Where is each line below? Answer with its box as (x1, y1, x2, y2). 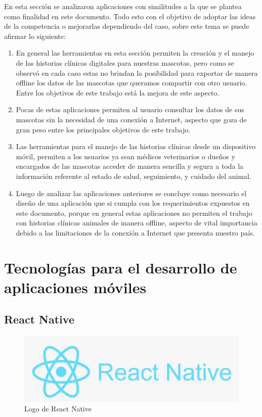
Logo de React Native (24, 403, 92, 414)
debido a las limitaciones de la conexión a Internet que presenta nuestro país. (16, 227, 255, 238)
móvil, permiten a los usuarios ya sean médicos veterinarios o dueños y (16, 151, 235, 161)
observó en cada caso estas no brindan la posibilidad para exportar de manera (16, 67, 258, 78)
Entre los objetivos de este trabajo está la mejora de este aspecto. (16, 87, 220, 98)
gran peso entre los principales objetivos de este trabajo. (16, 124, 191, 134)
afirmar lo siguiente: (4, 30, 66, 41)
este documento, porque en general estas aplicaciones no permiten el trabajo (16, 207, 252, 218)
